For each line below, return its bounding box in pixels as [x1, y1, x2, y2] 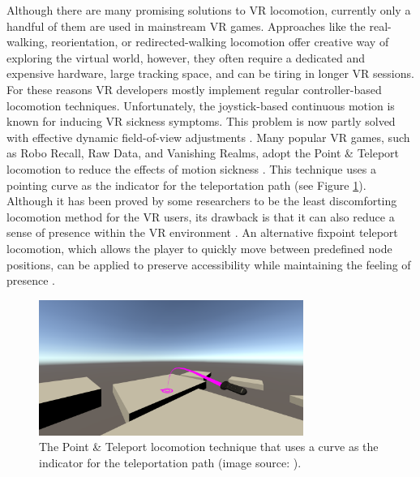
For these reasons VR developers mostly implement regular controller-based [6, 80, 382, 97]
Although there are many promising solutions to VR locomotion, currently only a [6, 2, 411, 18]
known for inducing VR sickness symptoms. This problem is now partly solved [6, 113, 396, 130]
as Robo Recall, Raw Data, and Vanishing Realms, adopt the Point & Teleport [6, 144, 400, 161]
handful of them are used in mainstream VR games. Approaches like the [6, 17, 366, 34]
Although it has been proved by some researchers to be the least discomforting [6, 192, 397, 209]
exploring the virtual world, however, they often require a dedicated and [6, 49, 366, 66]
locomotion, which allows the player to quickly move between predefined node [6, 239, 392, 256]
